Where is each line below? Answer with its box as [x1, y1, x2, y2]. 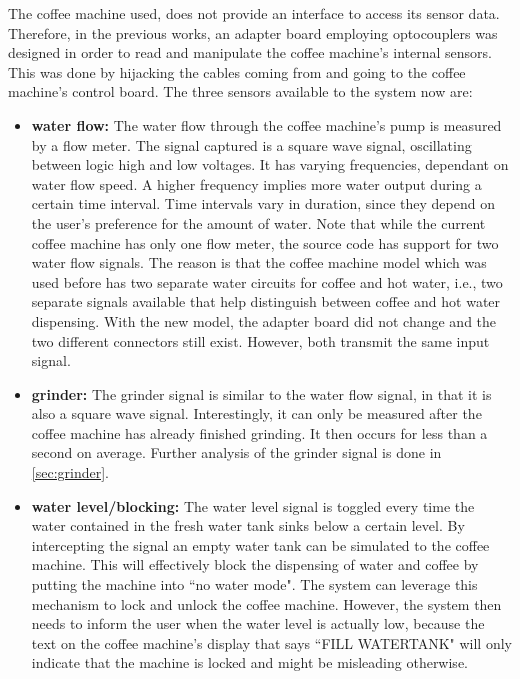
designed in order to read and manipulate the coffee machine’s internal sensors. [8, 42, 492, 63]
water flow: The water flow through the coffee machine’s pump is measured [31, 114, 502, 135]
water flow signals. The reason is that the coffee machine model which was [31, 252, 487, 273]
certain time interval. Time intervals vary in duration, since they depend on [31, 193, 495, 214]
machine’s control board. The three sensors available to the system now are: [8, 81, 473, 102]
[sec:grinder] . [31, 462, 109, 483]
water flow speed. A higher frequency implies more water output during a [31, 173, 482, 194]
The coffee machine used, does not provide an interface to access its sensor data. [8, 3, 500, 23]
